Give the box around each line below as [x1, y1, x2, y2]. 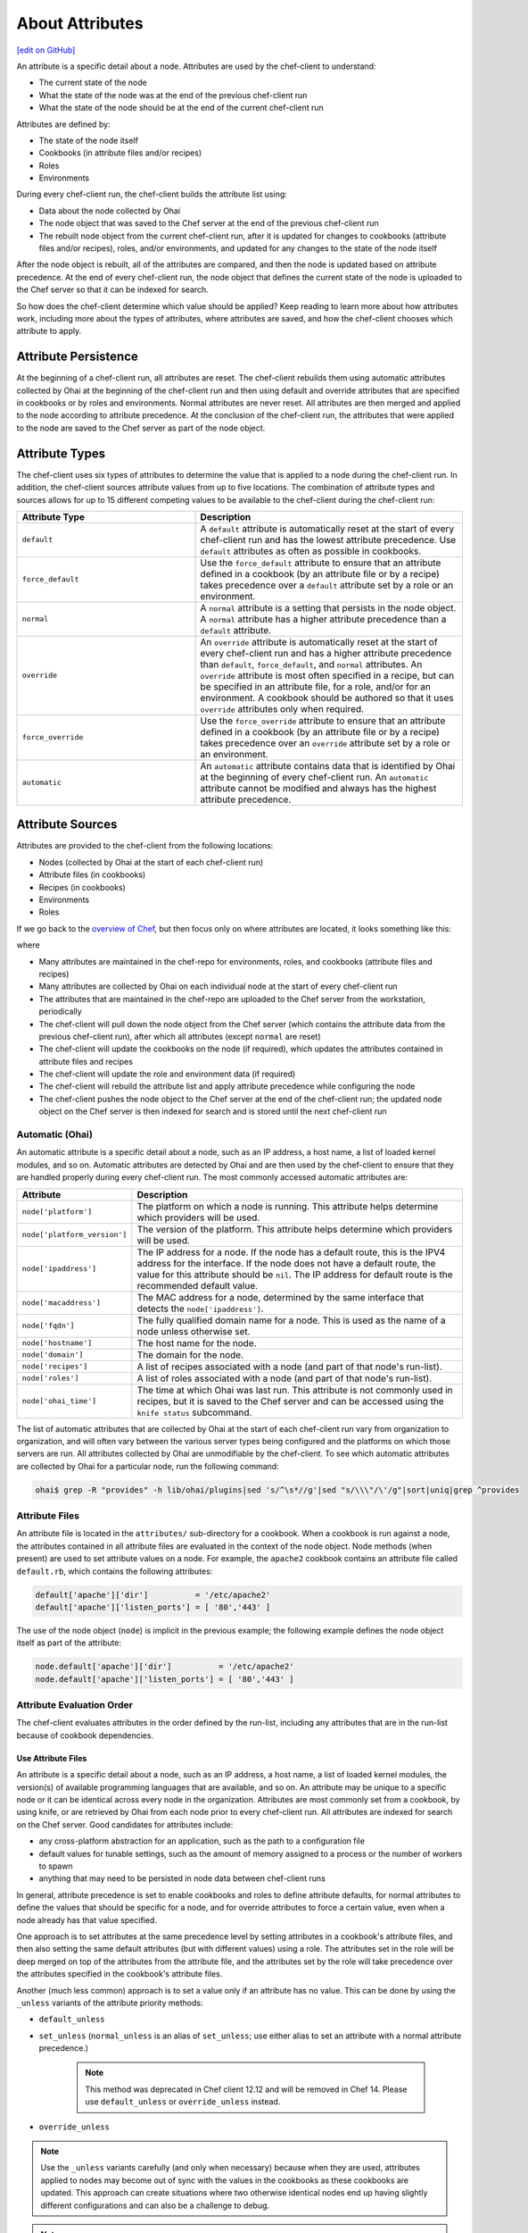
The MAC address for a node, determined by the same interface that [136, 1291, 425, 1303]
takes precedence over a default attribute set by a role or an [200, 579, 454, 591]
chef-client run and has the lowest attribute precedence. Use [200, 533, 457, 546]
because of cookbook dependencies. [16, 1729, 154, 1741]
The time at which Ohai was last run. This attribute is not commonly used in [136, 1384, 454, 1396]
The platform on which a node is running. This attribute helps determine [136, 1200, 439, 1212]
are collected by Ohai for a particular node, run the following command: [16, 1460, 280, 1471]
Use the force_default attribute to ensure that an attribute [200, 556, 441, 569]
